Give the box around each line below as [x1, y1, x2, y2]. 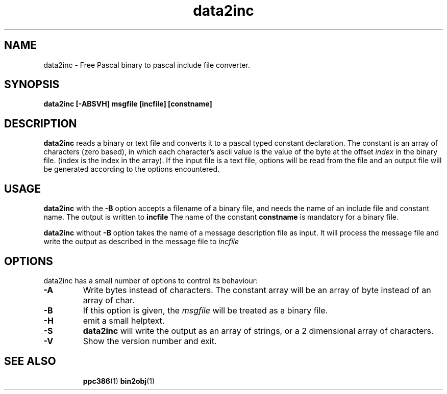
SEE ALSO [4, 355, 56, 368]
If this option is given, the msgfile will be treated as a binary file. [83, 305, 328, 316]
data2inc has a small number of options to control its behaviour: [43, 276, 258, 285]
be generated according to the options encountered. [43, 165, 219, 174]
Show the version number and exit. [83, 335, 217, 346]
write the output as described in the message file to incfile [43, 237, 239, 246]
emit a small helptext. [83, 315, 165, 326]
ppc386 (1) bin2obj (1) [83, 376, 155, 385]
